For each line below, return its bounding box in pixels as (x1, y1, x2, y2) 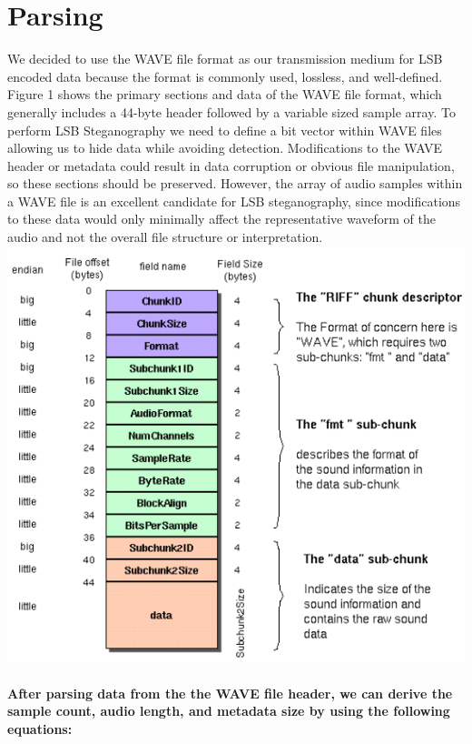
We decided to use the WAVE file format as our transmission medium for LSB (7, 49, 443, 68)
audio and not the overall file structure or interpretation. (7, 227, 323, 246)
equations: (7, 719, 73, 738)
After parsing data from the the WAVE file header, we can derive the (7, 683, 453, 702)
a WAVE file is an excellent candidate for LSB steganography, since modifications (7, 191, 461, 210)
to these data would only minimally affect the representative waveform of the (7, 209, 436, 228)
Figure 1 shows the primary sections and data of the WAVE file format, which (7, 85, 442, 104)
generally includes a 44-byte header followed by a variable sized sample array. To (7, 102, 456, 121)
